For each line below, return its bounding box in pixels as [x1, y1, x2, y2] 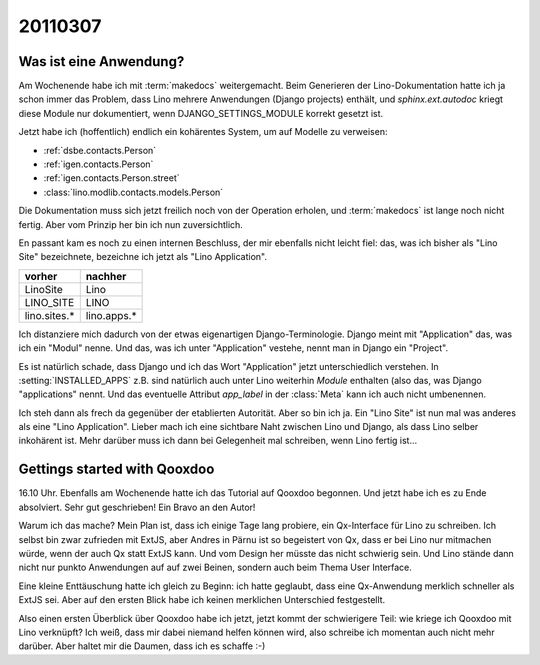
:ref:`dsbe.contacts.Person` [43, 144, 157, 156]
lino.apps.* [85, 308, 137, 322]
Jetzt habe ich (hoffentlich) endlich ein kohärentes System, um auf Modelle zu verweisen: [18, 126, 388, 138]
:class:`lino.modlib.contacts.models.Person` [43, 186, 224, 198]
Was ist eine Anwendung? [18, 53, 185, 70]
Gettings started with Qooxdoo [18, 461, 215, 478]
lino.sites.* [24, 308, 75, 322]
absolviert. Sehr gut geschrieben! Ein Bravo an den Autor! [18, 501, 256, 513]
